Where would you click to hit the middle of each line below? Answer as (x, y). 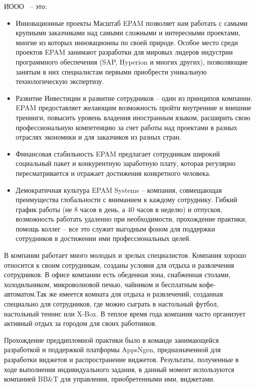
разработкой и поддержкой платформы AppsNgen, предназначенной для (112, 349)
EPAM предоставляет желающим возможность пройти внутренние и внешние (133, 108)
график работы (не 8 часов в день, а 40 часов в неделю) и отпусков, (119, 209)
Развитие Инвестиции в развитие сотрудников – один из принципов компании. (134, 98)
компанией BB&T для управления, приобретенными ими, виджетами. (109, 379)
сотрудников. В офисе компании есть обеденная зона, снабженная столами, (117, 274)
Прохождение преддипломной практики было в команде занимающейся (111, 340)
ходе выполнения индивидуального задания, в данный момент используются (119, 369)
